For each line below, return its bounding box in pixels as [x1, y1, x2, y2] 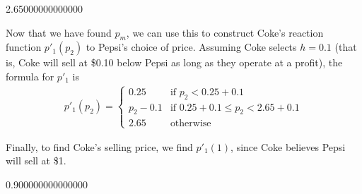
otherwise [170, 118, 211, 128]
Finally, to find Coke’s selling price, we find [6, 139, 193, 154]
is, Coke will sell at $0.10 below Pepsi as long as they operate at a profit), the [6, 55, 343, 70]
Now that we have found [6, 25, 112, 40]
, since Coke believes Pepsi [230, 139, 346, 154]
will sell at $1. [6, 153, 66, 168]
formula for [6, 68, 54, 83]
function [6, 40, 42, 54]
